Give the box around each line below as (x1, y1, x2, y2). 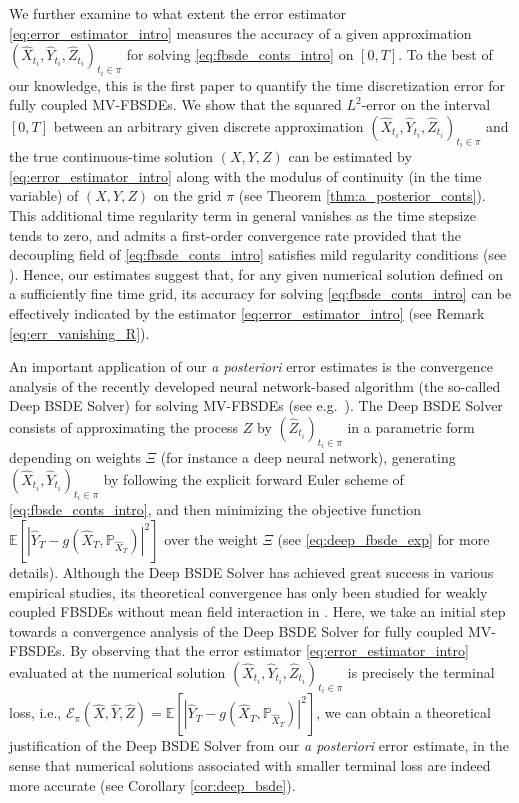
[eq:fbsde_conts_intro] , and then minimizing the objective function (9, 499, 422, 520)
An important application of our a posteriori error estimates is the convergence (9, 356, 493, 377)
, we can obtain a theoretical (316, 702, 491, 723)
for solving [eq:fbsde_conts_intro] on (126, 44, 354, 65)
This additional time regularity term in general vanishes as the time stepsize (9, 205, 476, 226)
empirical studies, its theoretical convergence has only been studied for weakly (9, 581, 488, 602)
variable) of (9, 185, 79, 206)
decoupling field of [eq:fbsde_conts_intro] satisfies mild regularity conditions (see (9, 244, 507, 265)
